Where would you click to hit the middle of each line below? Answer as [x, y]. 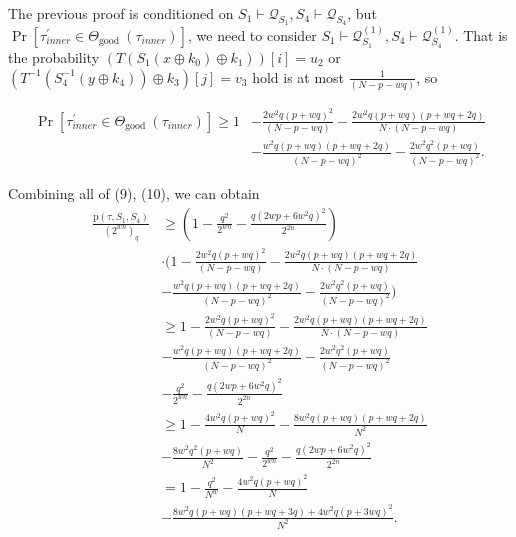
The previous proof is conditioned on [121, 13]
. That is [481, 35]
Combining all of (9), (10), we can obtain [134, 192]
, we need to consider [252, 35]
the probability [54, 57]
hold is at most [298, 76]
